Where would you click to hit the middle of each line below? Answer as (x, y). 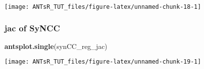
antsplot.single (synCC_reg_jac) (56, 46)
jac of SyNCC (32, 28)
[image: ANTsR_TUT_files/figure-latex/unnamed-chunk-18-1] (103, 7)
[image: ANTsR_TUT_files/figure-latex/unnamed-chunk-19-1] (103, 62)
